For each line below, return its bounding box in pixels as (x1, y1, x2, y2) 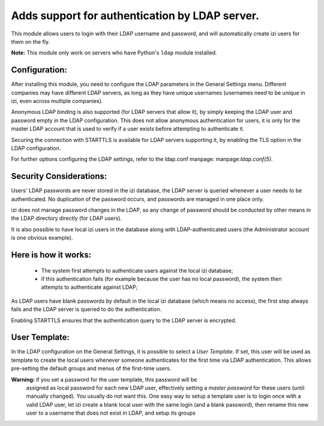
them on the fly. (11, 38, 50, 45)
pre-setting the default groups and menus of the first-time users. (11, 365, 172, 372)
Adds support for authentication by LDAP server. (11, 9, 259, 22)
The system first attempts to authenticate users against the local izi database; (41, 267, 233, 274)
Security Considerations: (11, 171, 107, 182)
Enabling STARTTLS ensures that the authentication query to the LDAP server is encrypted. (11, 316, 237, 324)
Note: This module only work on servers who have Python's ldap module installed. (11, 49, 217, 56)
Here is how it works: (11, 250, 92, 260)
